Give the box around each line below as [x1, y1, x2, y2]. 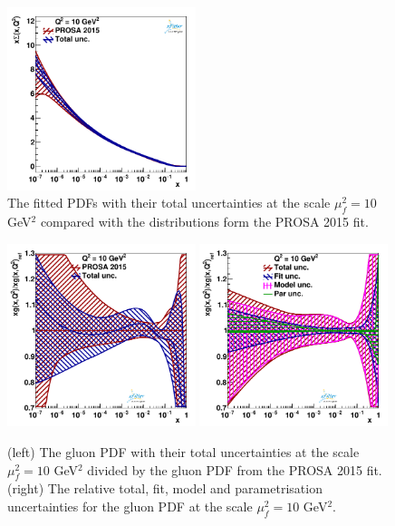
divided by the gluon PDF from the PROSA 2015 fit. [87, 460, 382, 479]
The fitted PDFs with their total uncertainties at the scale [7, 193, 331, 212]
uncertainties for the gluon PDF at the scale [7, 497, 253, 516]
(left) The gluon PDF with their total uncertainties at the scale [7, 443, 360, 462]
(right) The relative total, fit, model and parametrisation [7, 479, 323, 498]
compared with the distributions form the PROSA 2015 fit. [40, 212, 369, 231]
